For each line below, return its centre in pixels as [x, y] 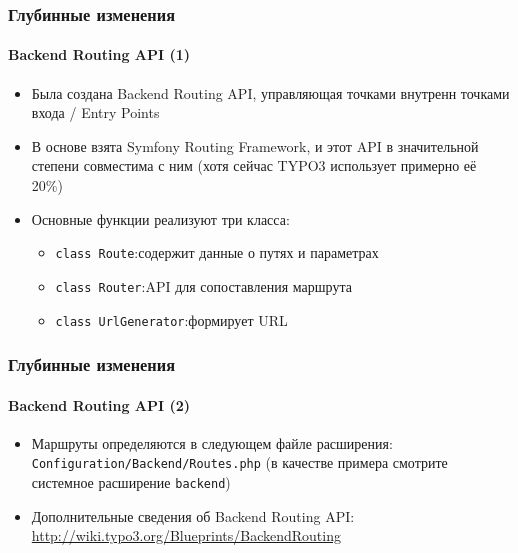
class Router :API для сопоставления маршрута [203, 285]
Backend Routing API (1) [99, 54]
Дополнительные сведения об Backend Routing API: [193, 515]
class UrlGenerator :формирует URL [171, 319]
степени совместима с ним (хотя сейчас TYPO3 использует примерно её [254, 165]
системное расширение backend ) [131, 482]
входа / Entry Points [95, 112]
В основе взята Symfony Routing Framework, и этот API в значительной [255, 145]
